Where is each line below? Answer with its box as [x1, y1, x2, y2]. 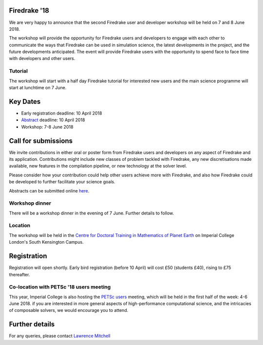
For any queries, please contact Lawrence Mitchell [9, 333, 111, 339]
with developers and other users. [9, 56, 75, 61]
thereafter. [9, 271, 30, 277]
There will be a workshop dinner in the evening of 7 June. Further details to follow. [9, 210, 174, 216]
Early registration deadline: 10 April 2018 [21, 110, 102, 116]
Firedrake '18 [9, 6, 50, 15]
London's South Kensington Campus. [9, 239, 84, 245]
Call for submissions [9, 136, 73, 145]
